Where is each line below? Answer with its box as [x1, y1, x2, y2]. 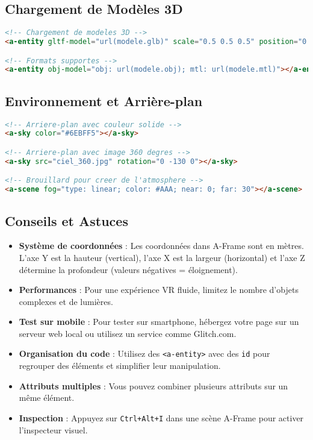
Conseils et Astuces [5, 211, 128, 230]
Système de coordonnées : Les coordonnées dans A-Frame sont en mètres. [19, 239, 304, 252]
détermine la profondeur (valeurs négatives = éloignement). [19, 263, 238, 275]
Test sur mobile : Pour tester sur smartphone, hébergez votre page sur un [19, 315, 299, 328]
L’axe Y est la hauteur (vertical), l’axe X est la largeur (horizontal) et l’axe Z [19, 251, 305, 263]
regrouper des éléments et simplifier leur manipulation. [19, 359, 221, 372]
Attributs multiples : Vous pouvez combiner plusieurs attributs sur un [19, 379, 288, 392]
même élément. [19, 391, 75, 404]
